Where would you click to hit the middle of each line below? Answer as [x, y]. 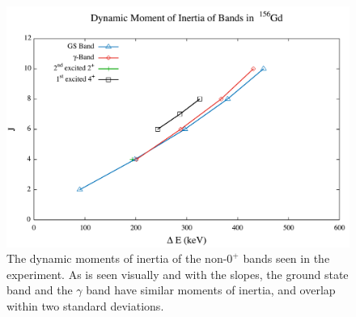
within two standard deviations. [85, 306]
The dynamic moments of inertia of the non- [117, 258]
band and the [40, 290]
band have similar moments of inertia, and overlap [211, 290]
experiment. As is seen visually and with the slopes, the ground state [178, 274]
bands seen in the [286, 258]
